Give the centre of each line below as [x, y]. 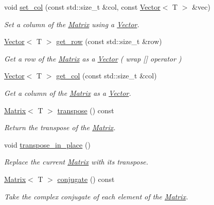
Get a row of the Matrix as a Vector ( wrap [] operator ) [93, 58]
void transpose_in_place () [47, 144]
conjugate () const [86, 179]
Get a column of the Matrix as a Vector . [68, 93]
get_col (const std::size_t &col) [106, 76]
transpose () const [86, 110]
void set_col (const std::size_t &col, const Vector [82, 7]
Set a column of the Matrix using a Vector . [72, 24]
